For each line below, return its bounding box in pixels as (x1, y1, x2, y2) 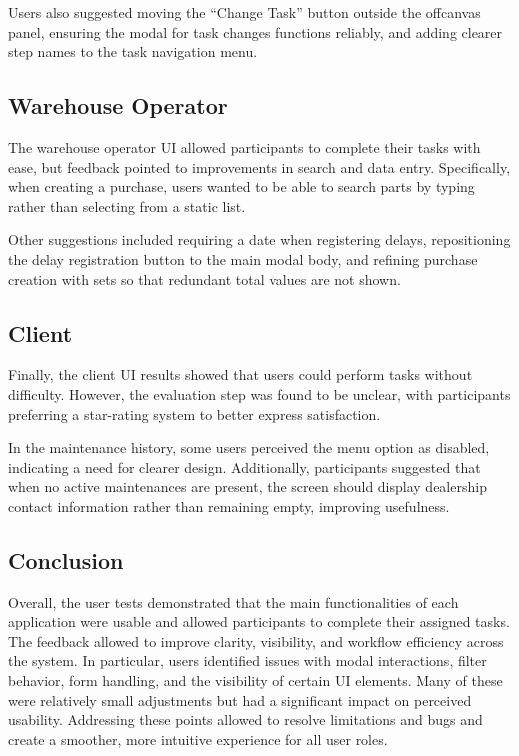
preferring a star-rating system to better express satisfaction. (8, 403, 381, 424)
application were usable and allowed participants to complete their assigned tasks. (8, 611, 510, 632)
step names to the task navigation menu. (8, 41, 258, 62)
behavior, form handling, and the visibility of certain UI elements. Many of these (8, 670, 503, 691)
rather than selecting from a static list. (8, 195, 246, 216)
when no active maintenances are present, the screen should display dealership (8, 476, 487, 497)
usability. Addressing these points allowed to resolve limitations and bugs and (8, 709, 483, 730)
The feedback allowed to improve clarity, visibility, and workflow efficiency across (8, 630, 504, 651)
